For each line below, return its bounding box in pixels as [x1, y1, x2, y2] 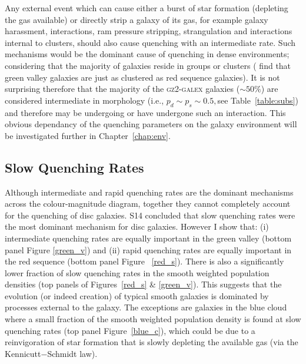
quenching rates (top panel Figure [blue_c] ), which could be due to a [5, 324, 255, 336]
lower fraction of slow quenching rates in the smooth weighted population [5, 266, 270, 279]
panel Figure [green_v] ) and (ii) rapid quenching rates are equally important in [5, 243, 292, 256]
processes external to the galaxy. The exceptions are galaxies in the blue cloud [5, 301, 287, 313]
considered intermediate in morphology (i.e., [5, 94, 164, 106]
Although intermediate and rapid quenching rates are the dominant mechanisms [5, 186, 294, 198]
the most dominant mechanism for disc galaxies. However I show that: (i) [5, 220, 269, 233]
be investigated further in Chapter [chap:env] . [5, 129, 171, 141]
